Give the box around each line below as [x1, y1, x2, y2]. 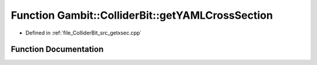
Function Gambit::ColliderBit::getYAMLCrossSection [11, 9, 273, 22]
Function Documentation [11, 45, 104, 54]
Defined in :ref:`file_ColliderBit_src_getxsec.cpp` [25, 29, 142, 36]
